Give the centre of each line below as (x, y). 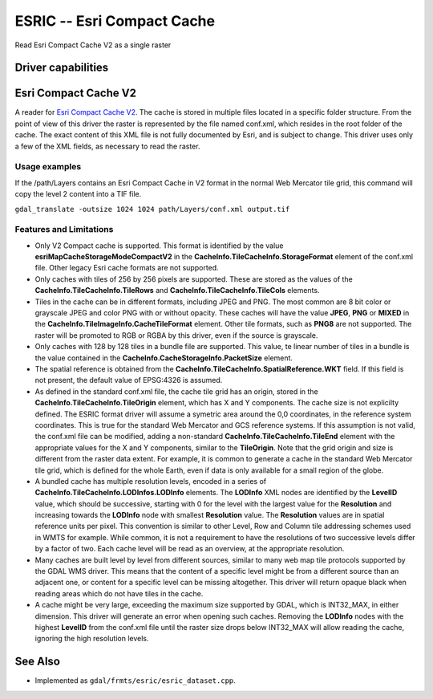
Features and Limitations (64, 230)
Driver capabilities (62, 68)
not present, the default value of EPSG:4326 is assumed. (129, 380)
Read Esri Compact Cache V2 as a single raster (93, 45)
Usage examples (48, 167)
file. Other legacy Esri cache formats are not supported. (127, 268)
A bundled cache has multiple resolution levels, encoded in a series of (151, 481)
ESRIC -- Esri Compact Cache (115, 21)
